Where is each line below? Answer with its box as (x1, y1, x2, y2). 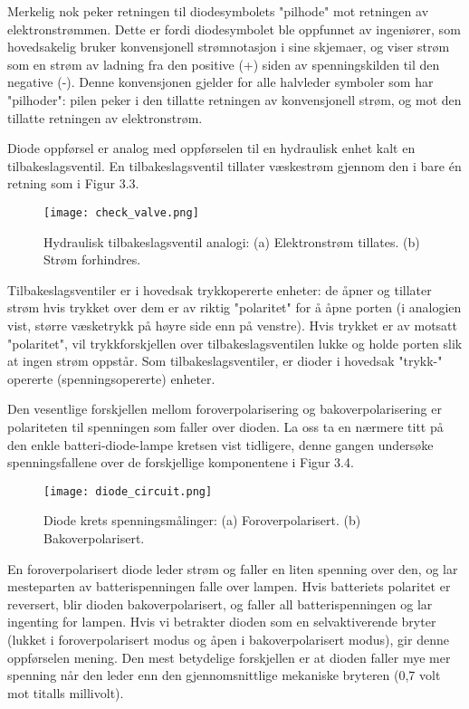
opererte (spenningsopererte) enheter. (7, 369, 215, 388)
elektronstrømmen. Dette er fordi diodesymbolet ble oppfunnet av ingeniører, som (7, 19, 461, 38)
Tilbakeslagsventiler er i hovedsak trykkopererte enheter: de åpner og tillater (7, 280, 432, 299)
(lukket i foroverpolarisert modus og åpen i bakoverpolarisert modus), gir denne (7, 629, 449, 648)
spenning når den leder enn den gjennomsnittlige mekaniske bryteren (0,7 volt (7, 666, 441, 685)
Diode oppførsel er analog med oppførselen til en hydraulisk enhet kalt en (7, 139, 416, 158)
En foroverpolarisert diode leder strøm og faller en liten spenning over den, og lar (7, 559, 458, 578)
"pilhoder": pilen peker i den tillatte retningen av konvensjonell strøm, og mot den (7, 90, 462, 109)
